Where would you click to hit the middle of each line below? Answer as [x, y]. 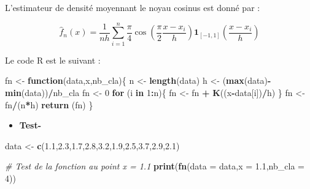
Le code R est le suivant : [53, 60]
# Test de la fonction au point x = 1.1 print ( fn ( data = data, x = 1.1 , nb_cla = [155, 166]
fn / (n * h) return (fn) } [49, 104]
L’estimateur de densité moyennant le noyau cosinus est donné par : [133, 7]
